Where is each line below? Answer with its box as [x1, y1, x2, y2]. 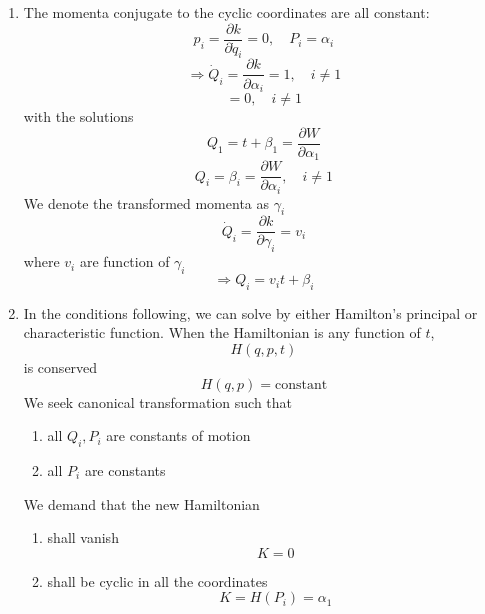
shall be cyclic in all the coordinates [47, 570, 268, 591]
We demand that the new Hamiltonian [23, 493, 260, 514]
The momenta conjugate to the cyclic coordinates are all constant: [23, 2, 430, 22]
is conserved [23, 357, 98, 378]
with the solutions [23, 105, 134, 126]
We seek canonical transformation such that [23, 391, 293, 412]
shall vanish [47, 527, 119, 548]
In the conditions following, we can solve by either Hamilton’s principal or [23, 302, 478, 323]
